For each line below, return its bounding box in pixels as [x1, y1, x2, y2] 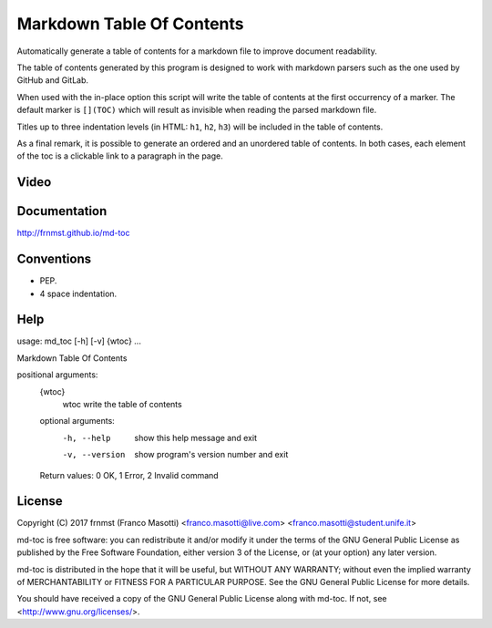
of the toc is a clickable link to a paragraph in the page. [16, 150, 223, 161]
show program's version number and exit [134, 449, 289, 460]
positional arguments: [16, 369, 98, 380]
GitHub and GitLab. [16, 75, 89, 86]
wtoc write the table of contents [62, 398, 182, 409]
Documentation [16, 203, 108, 219]
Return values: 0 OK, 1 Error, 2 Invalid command [39, 469, 219, 480]
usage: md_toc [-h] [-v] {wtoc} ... [16, 335, 141, 346]
